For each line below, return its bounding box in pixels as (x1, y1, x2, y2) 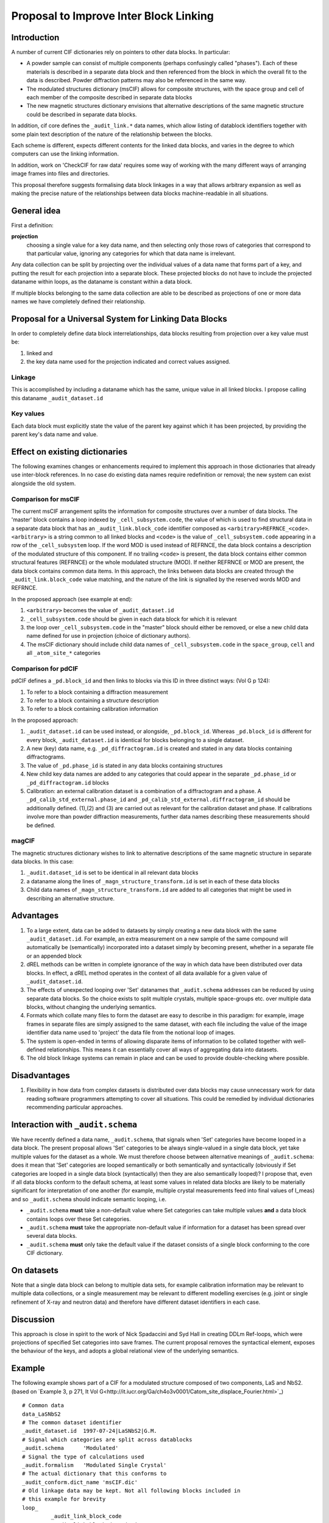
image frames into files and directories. (11, 170, 110, 177)
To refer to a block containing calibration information (26, 705, 158, 713)
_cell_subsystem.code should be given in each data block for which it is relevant (26, 615, 237, 623)
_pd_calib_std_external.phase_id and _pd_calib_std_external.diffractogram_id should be (26, 796, 291, 804)
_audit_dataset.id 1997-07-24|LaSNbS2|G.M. (22, 1427, 158, 1435)
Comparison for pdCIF (11, 664, 79, 673)
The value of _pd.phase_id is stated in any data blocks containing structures (26, 761, 223, 769)
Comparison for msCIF (11, 495, 80, 503)
